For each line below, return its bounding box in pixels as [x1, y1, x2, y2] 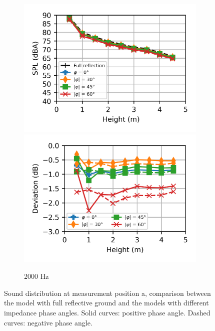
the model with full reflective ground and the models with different [4, 297, 209, 308]
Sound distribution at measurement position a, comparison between [4, 287, 211, 298]
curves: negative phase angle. [4, 317, 92, 327]
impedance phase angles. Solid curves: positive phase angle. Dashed [4, 307, 210, 317]
